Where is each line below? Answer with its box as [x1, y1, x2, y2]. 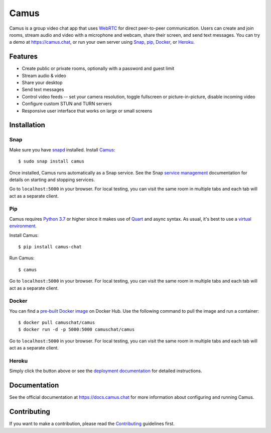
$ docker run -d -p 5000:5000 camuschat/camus [18, 327, 135, 332]
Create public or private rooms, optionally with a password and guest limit [22, 65, 175, 71]
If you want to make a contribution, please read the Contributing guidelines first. [9, 420, 175, 427]
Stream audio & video [22, 72, 66, 78]
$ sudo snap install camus [18, 158, 85, 164]
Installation [9, 121, 45, 129]
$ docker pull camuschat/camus [18, 320, 95, 325]
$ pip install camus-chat [18, 244, 82, 249]
